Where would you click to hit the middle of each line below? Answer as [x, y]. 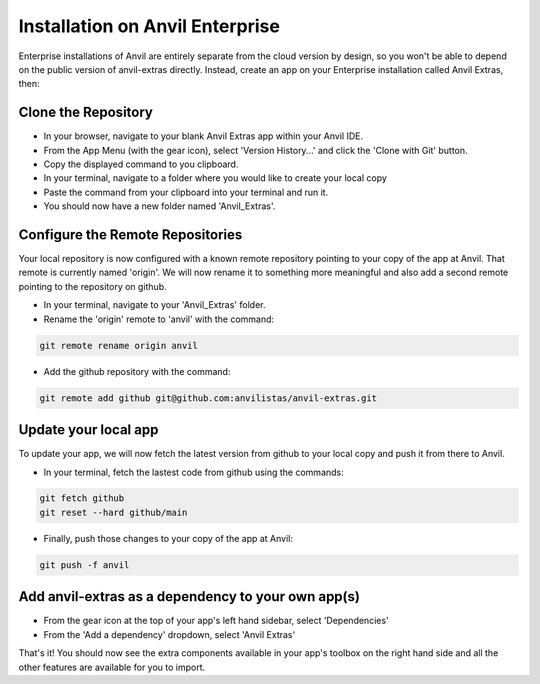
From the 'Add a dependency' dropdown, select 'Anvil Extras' [169, 634]
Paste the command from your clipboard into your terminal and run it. [186, 192]
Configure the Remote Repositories [130, 234]
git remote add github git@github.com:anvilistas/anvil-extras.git [208, 398]
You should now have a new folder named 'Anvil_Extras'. [159, 206]
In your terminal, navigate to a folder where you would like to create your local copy [215, 178]
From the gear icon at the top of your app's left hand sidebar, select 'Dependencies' [216, 621]
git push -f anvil [84, 564]
